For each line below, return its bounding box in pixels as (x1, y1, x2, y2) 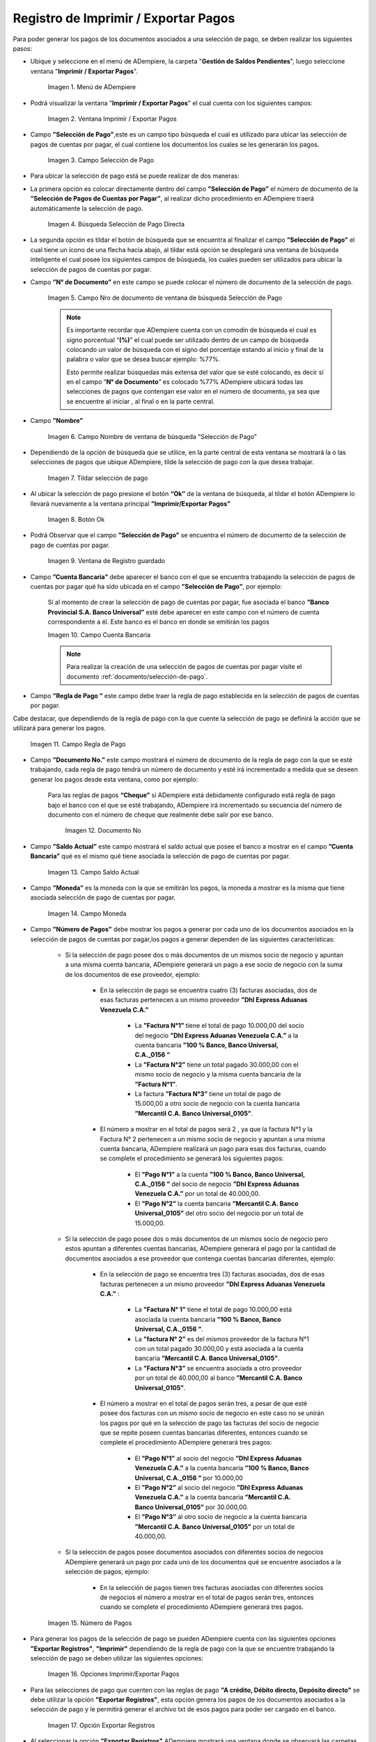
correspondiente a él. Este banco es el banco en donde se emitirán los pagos (47, 617, 269, 626)
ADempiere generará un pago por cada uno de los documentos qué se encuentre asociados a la (65, 1557, 341, 1566)
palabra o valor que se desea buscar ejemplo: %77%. (66, 355, 221, 364)
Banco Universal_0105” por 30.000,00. (134, 1502, 249, 1511)
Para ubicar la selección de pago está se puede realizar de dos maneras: (30, 171, 240, 180)
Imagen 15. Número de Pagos (47, 1619, 132, 1627)
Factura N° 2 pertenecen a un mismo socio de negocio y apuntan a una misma (100, 1134, 325, 1143)
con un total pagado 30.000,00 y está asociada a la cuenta (134, 1344, 304, 1352)
